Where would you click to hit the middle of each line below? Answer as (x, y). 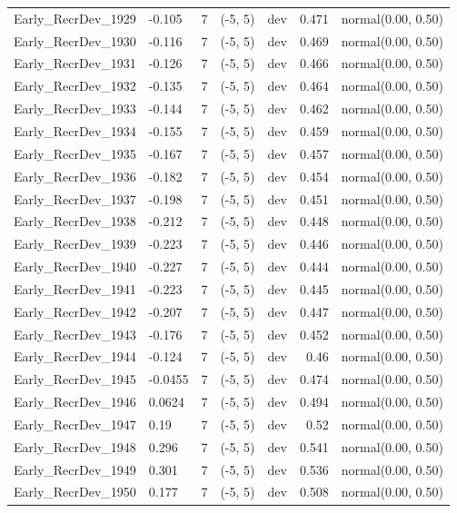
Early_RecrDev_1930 (75, 40)
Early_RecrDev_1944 (75, 356)
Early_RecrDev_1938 (75, 221)
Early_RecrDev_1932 (75, 86)
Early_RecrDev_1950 (75, 492)
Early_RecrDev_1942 (75, 311)
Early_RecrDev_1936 (75, 176)
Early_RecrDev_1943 (75, 334)
